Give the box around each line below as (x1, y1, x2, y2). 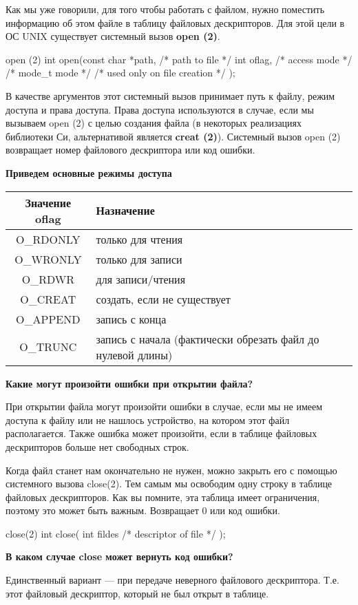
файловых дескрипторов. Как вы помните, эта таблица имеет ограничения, (6, 489, 320, 504)
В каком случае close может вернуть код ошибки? (6, 549, 233, 564)
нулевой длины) (96, 346, 173, 363)
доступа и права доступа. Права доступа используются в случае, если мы (6, 102, 314, 116)
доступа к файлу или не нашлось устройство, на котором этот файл (6, 412, 290, 427)
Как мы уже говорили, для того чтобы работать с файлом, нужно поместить (6, 2, 325, 16)
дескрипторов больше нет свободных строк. (6, 439, 189, 454)
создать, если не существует (96, 290, 231, 307)
